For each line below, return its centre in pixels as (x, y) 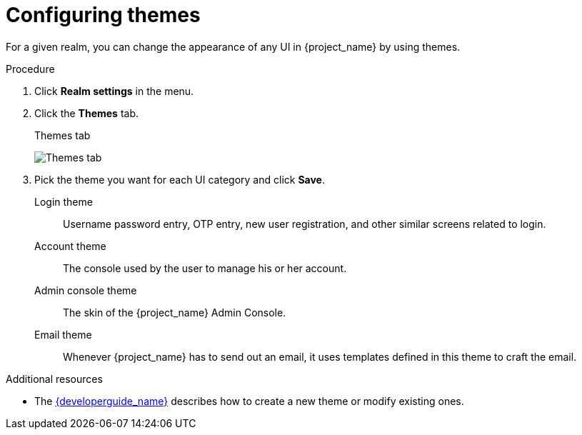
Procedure (30, 69)
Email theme (63, 334)
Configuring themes (103, 15)
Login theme (64, 201)
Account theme (70, 246)
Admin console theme (86, 290)
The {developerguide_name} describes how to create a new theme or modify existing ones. (249, 401)
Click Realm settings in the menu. (114, 91)
